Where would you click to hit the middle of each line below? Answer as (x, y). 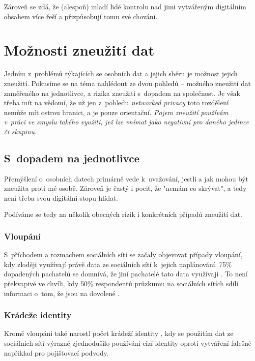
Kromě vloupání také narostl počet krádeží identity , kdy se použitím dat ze (119, 333)
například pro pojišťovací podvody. (56, 352)
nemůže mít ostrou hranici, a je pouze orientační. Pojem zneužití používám (116, 112)
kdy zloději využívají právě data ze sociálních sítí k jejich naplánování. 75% (118, 264)
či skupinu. (20, 131)
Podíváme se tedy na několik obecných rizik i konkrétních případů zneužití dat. (123, 214)
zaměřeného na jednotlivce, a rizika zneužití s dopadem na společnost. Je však (122, 93)
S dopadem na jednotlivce (72, 158)
